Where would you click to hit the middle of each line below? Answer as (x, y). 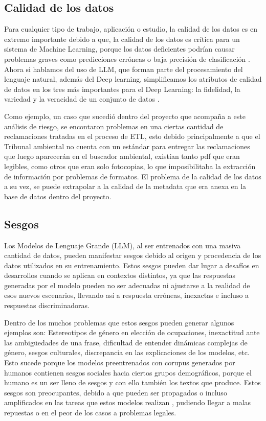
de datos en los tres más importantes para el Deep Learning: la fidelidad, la (122, 89)
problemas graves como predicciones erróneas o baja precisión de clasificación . (127, 59)
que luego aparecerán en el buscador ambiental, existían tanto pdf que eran (122, 156)
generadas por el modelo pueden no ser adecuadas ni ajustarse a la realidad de (127, 285)
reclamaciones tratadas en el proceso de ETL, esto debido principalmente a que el (132, 136)
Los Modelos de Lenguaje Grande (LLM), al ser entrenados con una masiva (123, 245)
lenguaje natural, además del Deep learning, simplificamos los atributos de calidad (133, 79)
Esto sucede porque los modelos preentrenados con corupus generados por (120, 362)
